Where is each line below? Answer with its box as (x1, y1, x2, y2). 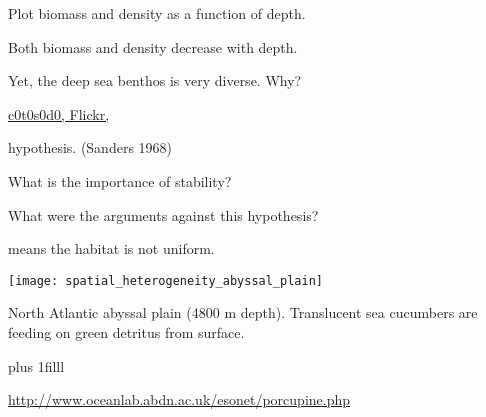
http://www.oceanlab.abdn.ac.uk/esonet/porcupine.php (8, 389, 351, 410)
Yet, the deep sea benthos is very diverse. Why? (8, 70, 302, 91)
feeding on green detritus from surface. (8, 322, 245, 342)
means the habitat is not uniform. (8, 238, 215, 259)
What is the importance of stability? (8, 170, 232, 191)
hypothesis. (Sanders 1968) (8, 137, 173, 158)
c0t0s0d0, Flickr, (8, 103, 110, 124)
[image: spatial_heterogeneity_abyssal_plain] (8, 273, 323, 288)
